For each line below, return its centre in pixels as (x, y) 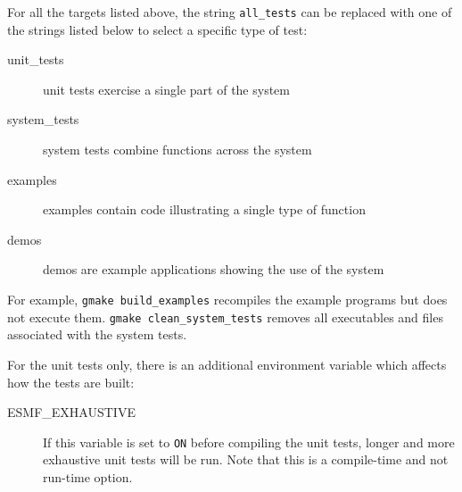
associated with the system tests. (97, 334)
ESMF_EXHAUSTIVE (71, 412)
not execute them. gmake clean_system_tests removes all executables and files (225, 317)
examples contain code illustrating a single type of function (204, 209)
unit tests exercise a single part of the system (166, 89)
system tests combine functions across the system (177, 150)
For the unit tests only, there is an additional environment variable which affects (227, 364)
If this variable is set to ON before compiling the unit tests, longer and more (249, 442)
